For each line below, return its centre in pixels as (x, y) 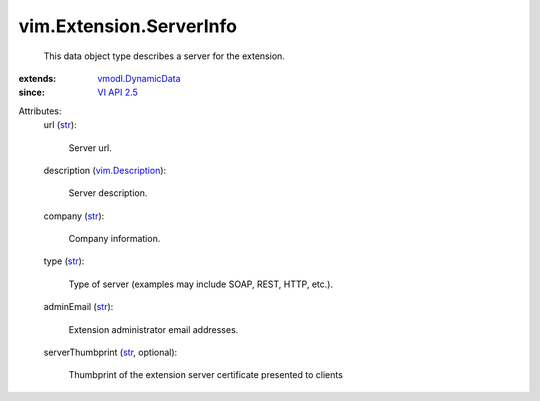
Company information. (114, 239)
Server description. (108, 193)
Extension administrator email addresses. (153, 329)
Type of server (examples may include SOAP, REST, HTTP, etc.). (201, 284)
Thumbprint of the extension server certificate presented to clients (206, 375)
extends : (37, 78)
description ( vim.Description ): (105, 170)
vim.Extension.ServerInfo (127, 26)
